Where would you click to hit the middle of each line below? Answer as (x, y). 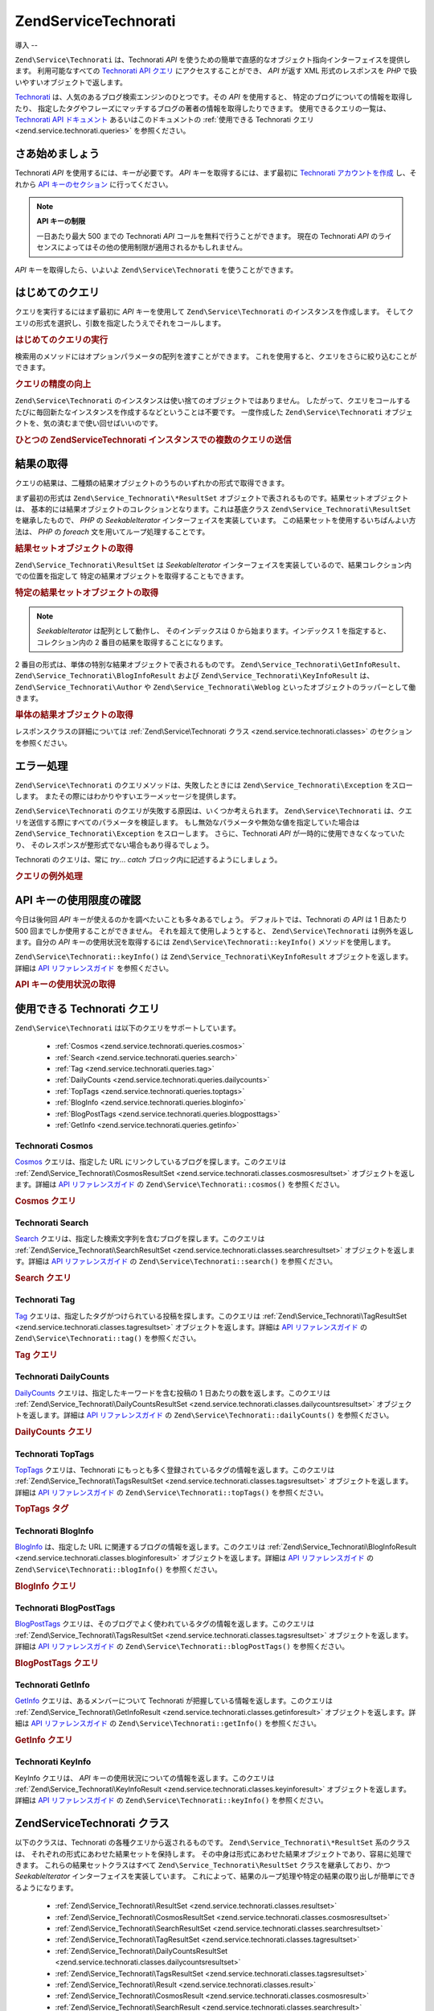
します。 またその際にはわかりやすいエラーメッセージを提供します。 (128, 796)
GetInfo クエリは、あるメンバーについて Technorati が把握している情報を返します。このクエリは (174, 1701)
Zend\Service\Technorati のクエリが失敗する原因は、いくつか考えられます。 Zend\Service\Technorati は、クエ (214, 811)
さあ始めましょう (57, 154)
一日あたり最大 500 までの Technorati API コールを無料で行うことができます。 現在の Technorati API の (207, 236)
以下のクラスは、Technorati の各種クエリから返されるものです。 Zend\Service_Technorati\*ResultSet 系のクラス (213, 1843)
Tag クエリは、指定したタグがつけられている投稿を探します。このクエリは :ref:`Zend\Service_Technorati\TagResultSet (211, 1316)
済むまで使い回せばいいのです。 (109, 423)
